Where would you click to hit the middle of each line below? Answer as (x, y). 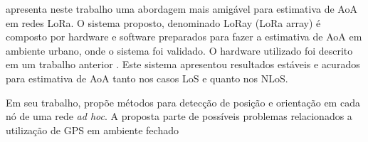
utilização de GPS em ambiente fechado (92, 130)
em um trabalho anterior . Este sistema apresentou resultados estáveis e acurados (183, 64)
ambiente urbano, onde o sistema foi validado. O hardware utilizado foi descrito (179, 50)
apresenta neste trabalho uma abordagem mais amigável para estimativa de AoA (182, 9)
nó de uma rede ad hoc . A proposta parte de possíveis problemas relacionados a (179, 116)
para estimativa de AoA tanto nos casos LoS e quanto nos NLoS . (147, 78)
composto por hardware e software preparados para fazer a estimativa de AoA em (184, 37)
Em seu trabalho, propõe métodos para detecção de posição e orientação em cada (183, 102)
